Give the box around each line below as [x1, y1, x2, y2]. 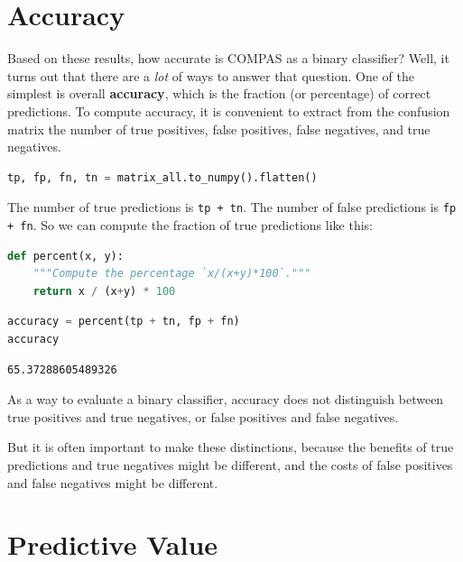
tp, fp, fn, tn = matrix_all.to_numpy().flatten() [7, 170, 318, 184]
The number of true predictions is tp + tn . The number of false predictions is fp [7, 198, 457, 217]
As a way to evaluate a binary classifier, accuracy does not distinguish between [7, 390, 444, 409]
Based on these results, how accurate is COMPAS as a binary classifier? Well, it [7, 49, 449, 68]
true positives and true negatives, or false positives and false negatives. [7, 407, 399, 426]
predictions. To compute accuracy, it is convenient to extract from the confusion [7, 101, 450, 120]
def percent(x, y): [7, 249, 124, 263]
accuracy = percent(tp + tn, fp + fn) [7, 315, 240, 328]
